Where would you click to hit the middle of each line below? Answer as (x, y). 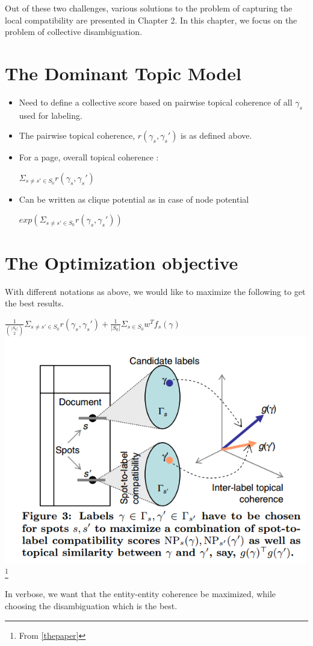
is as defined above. (216, 135)
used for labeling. (51, 115)
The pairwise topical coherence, (77, 135)
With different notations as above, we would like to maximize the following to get (155, 291)
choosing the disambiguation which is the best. (91, 606)
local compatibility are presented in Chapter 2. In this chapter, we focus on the (151, 20)
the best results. (34, 303)
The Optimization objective (122, 262)
